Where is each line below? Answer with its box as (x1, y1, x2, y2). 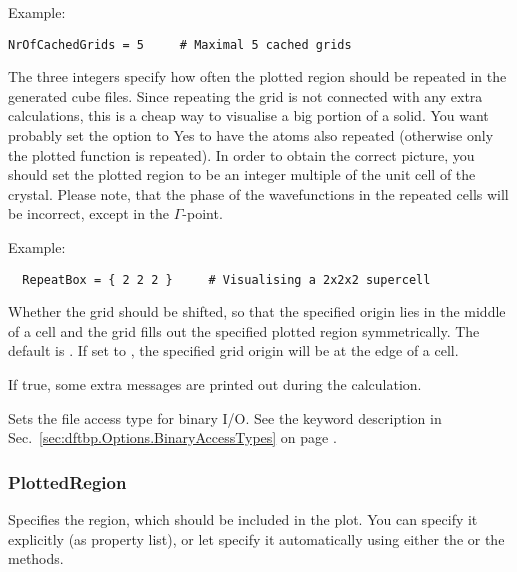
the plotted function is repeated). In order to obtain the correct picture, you (8, 144, 475, 165)
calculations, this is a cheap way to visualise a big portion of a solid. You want (8, 105, 489, 126)
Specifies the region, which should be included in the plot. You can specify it (8, 509, 478, 530)
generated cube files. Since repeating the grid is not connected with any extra (8, 85, 483, 106)
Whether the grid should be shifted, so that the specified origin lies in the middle (8, 301, 506, 322)
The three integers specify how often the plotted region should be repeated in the (8, 66, 507, 87)
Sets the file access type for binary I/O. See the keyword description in (8, 407, 442, 428)
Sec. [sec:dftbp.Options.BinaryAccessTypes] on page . (8, 427, 337, 448)
